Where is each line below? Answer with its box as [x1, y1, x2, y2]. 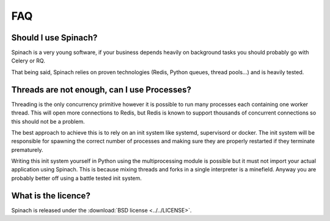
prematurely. [11, 146, 43, 153]
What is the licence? [11, 190, 91, 201]
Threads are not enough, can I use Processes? [11, 84, 192, 95]
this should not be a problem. [11, 118, 85, 125]
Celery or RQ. [11, 57, 45, 64]
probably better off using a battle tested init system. [11, 174, 142, 182]
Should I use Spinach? [11, 32, 98, 43]
